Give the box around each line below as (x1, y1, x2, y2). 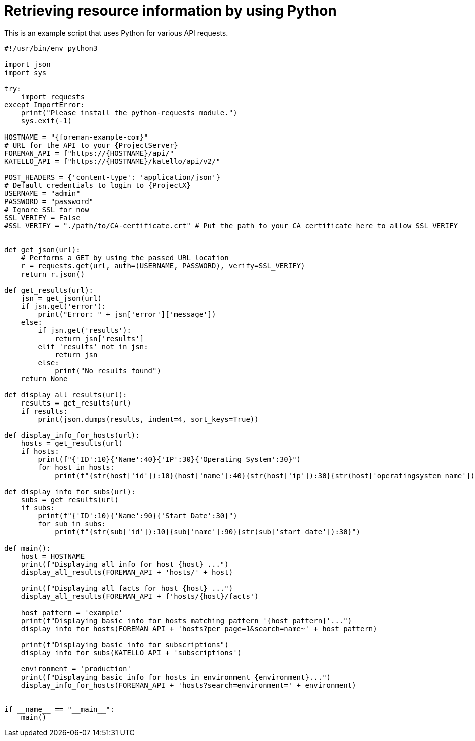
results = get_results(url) (21, 398, 131, 407)
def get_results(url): (4, 286, 94, 294)
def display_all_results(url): (4, 390, 127, 399)
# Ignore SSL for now (4, 205, 89, 214)
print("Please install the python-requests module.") (21, 108, 238, 117)
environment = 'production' (21, 664, 131, 673)
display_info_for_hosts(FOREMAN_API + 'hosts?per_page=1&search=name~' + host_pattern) (21, 624, 377, 633)
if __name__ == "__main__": (4, 705, 115, 713)
